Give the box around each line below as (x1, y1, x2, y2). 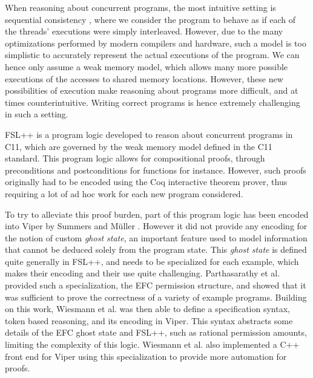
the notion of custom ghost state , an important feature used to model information (5, 231, 308, 244)
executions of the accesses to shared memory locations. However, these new (5, 72, 283, 85)
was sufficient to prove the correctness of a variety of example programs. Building (5, 290, 307, 303)
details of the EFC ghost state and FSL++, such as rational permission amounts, (5, 326, 307, 339)
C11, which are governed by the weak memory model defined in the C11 (5, 140, 272, 152)
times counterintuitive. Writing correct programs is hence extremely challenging (5, 96, 300, 108)
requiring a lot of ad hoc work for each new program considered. (5, 187, 243, 200)
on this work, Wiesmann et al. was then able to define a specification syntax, (5, 302, 290, 315)
